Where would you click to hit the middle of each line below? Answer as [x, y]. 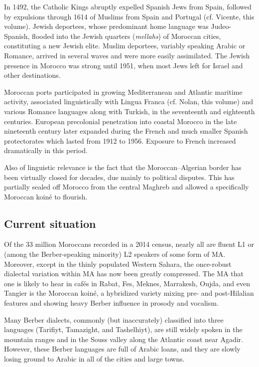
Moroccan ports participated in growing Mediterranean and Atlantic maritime [123, 92]
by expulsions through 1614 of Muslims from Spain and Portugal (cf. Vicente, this [129, 16]
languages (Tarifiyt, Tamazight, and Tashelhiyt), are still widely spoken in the [123, 329]
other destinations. [32, 75]
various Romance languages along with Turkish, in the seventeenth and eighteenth [129, 111]
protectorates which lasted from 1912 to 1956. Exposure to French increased [120, 140]
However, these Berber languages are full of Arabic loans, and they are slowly [122, 349]
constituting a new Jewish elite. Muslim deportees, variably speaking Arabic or [125, 46]
